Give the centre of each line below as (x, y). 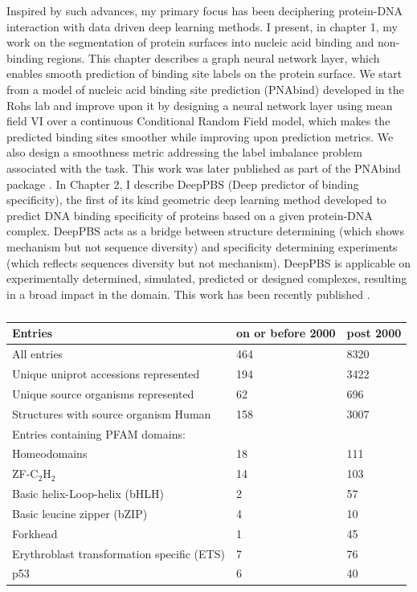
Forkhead (35, 533)
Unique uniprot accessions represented (106, 373)
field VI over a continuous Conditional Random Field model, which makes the (198, 121)
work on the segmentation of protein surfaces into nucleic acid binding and (190, 42)
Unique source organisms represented (103, 393)
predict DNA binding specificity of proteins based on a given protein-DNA (190, 215)
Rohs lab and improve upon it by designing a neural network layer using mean (200, 105)
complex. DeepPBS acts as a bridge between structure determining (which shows (205, 231)
